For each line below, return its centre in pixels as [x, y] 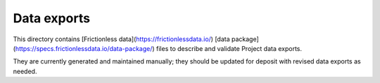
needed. [25, 71]
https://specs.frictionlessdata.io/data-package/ [84, 48]
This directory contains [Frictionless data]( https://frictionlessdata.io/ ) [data [121, 39]
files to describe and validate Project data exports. [229, 48]
